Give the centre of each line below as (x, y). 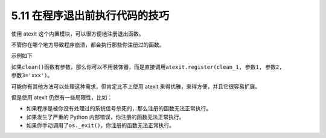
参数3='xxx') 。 (32, 75)
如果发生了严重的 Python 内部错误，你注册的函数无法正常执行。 (105, 117)
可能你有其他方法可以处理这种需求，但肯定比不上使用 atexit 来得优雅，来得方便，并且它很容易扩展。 (136, 86)
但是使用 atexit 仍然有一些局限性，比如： (62, 97)
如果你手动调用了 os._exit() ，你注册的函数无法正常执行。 (101, 125)
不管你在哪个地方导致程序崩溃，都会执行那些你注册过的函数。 (88, 45)
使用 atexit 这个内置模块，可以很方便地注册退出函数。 (78, 34)
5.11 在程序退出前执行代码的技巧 (90, 16)
